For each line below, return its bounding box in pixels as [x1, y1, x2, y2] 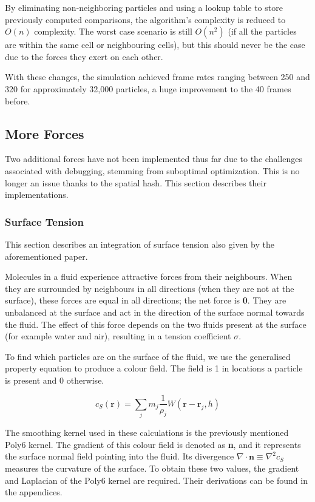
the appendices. [5, 486, 63, 498]
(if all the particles [228, 25, 297, 38]
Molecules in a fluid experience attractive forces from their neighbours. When [5, 270, 293, 283]
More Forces [5, 124, 84, 143]
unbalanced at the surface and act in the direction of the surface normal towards [5, 305, 305, 318]
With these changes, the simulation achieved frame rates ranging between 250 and [5, 70, 310, 83]
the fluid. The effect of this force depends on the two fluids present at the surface [5, 317, 307, 330]
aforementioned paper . [5, 249, 88, 262]
